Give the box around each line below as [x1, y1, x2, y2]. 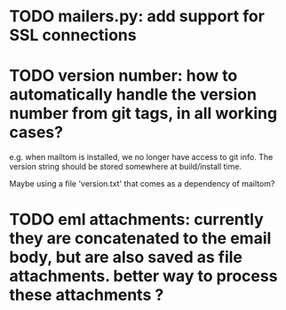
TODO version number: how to [9, 66, 238, 86]
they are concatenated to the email [9, 228, 272, 249]
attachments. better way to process [9, 266, 278, 286]
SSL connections [9, 25, 137, 45]
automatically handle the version [9, 84, 258, 105]
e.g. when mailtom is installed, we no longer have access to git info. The [9, 152, 274, 163]
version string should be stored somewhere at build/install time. [9, 162, 242, 172]
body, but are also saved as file [9, 247, 242, 267]
